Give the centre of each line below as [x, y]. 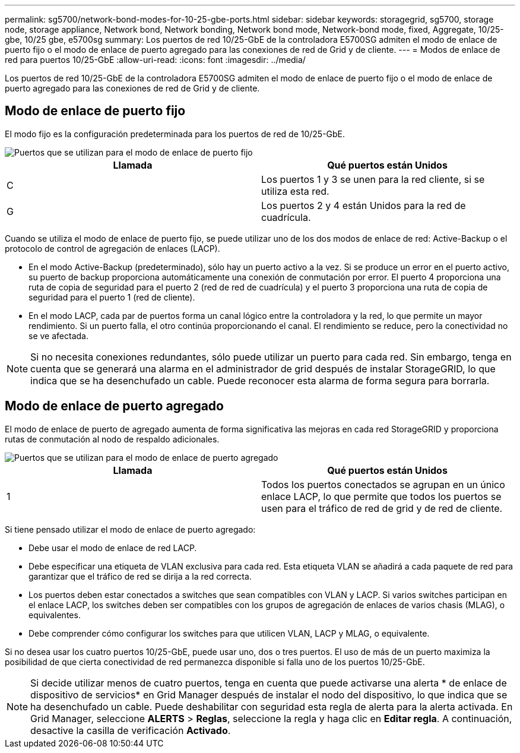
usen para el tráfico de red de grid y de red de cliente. [382, 508]
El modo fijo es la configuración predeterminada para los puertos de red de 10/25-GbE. [175, 134]
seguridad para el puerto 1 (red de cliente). [112, 297]
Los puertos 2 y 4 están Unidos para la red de [364, 205]
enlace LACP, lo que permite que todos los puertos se [381, 496]
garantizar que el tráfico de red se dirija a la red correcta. [140, 576]
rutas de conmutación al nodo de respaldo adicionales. [112, 439]
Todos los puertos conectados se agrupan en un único [383, 484]
